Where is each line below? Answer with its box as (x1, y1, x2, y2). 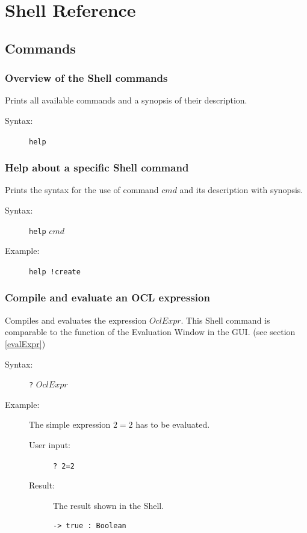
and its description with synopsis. (179, 183, 303, 196)
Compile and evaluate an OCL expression (5, 290, 210, 305)
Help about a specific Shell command (5, 160, 189, 175)
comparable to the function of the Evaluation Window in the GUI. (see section (5, 325, 296, 338)
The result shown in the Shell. (53, 499, 164, 511)
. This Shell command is (181, 313, 270, 326)
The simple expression (29, 418, 111, 431)
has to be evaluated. (135, 418, 210, 431)
